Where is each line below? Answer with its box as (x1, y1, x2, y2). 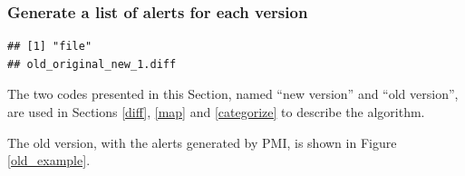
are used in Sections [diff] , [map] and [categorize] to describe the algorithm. (7, 103, 425, 121)
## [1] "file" (7, 40, 92, 54)
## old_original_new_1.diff (7, 57, 177, 71)
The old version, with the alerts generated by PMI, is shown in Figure (7, 132, 397, 152)
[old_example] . (7, 151, 91, 170)
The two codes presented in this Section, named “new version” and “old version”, (7, 84, 459, 103)
